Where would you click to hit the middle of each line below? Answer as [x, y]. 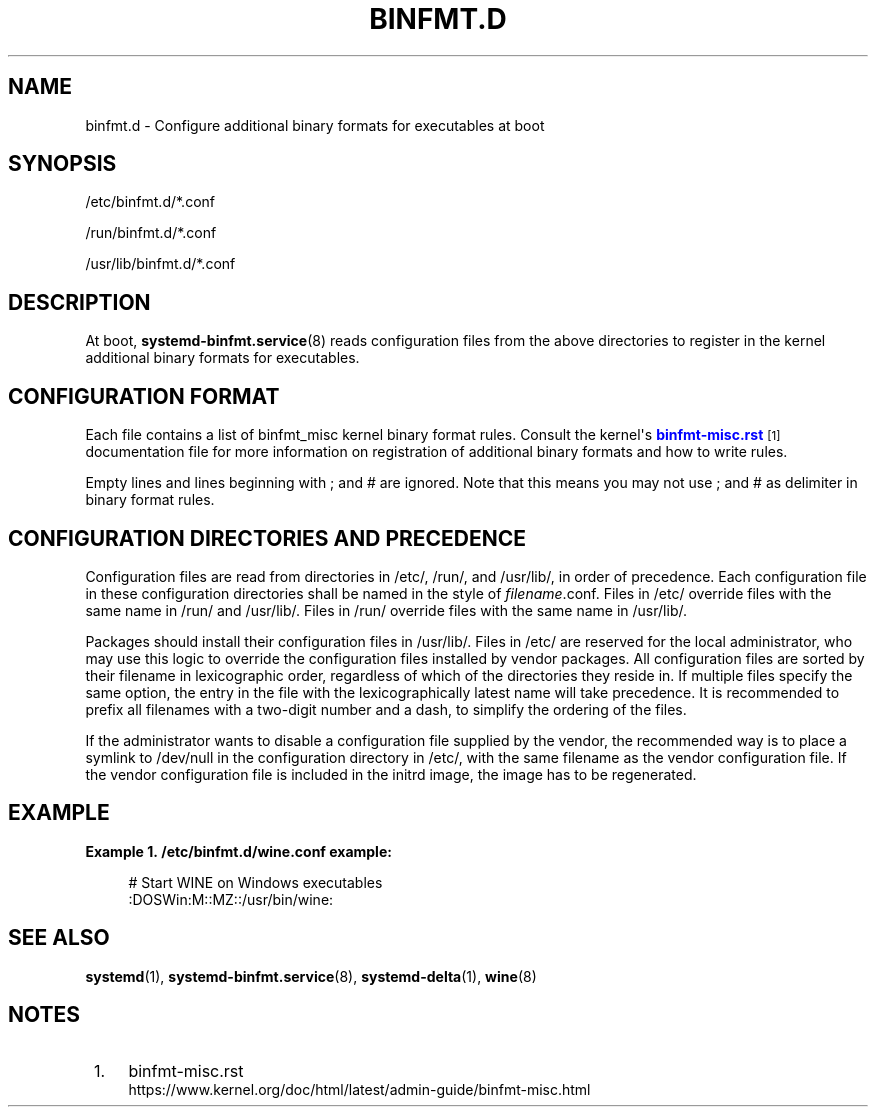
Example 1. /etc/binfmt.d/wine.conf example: [238, 851]
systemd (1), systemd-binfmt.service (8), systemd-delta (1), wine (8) [311, 976]
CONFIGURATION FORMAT [144, 396]
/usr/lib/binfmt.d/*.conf [160, 264]
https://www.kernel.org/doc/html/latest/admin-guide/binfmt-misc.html [359, 1089]
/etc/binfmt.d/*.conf [150, 202]
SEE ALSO [59, 938]
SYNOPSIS [62, 164]
